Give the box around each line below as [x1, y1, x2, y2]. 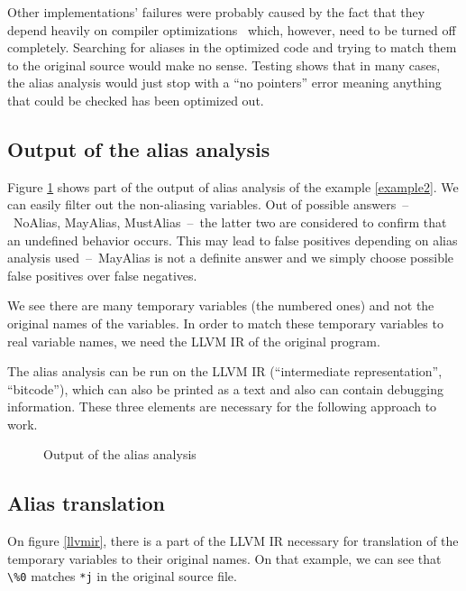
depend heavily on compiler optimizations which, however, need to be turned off [7, 20, 456, 39]
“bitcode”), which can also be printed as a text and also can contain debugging [7, 379, 444, 398]
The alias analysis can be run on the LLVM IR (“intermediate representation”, [7, 362, 443, 381]
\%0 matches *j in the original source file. [7, 567, 237, 586]
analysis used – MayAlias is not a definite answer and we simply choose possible [7, 248, 454, 267]
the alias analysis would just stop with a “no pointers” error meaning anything [7, 73, 442, 92]
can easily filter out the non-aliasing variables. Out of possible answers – [7, 195, 409, 214]
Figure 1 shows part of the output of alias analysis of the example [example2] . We [7, 177, 459, 196]
